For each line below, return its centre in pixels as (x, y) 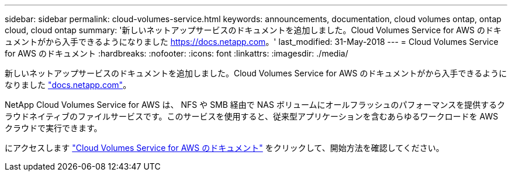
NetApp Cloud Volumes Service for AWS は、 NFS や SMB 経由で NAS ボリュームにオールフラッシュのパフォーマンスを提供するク (255, 105)
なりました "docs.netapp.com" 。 (68, 85)
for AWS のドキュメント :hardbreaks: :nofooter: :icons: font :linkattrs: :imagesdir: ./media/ (177, 53)
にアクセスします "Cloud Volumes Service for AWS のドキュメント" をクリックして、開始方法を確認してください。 (224, 148)
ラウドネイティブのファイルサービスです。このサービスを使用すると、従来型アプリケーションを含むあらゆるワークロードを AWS (252, 116)
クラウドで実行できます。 (53, 128)
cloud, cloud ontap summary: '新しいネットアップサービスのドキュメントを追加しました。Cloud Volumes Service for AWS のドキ (253, 30)
